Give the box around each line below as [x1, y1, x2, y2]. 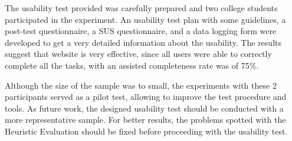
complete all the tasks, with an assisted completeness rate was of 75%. [5, 59, 259, 71]
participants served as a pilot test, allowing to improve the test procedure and [5, 90, 287, 103]
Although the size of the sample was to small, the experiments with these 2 [5, 79, 277, 91]
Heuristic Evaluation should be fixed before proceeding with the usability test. [5, 125, 288, 137]
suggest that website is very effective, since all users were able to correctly [5, 48, 272, 60]
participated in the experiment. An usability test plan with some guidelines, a [5, 13, 286, 25]
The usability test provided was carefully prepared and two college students [5, 2, 278, 14]
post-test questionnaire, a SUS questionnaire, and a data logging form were [5, 25, 277, 37]
